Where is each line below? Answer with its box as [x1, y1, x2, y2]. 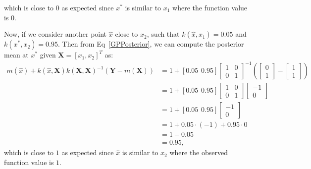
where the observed [169, 147, 228, 158]
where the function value [172, 2, 248, 12]
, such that [147, 29, 180, 39]
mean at [4, 50, 29, 60]
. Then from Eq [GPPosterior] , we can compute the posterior [57, 39, 244, 49]
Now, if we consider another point [4, 29, 107, 39]
